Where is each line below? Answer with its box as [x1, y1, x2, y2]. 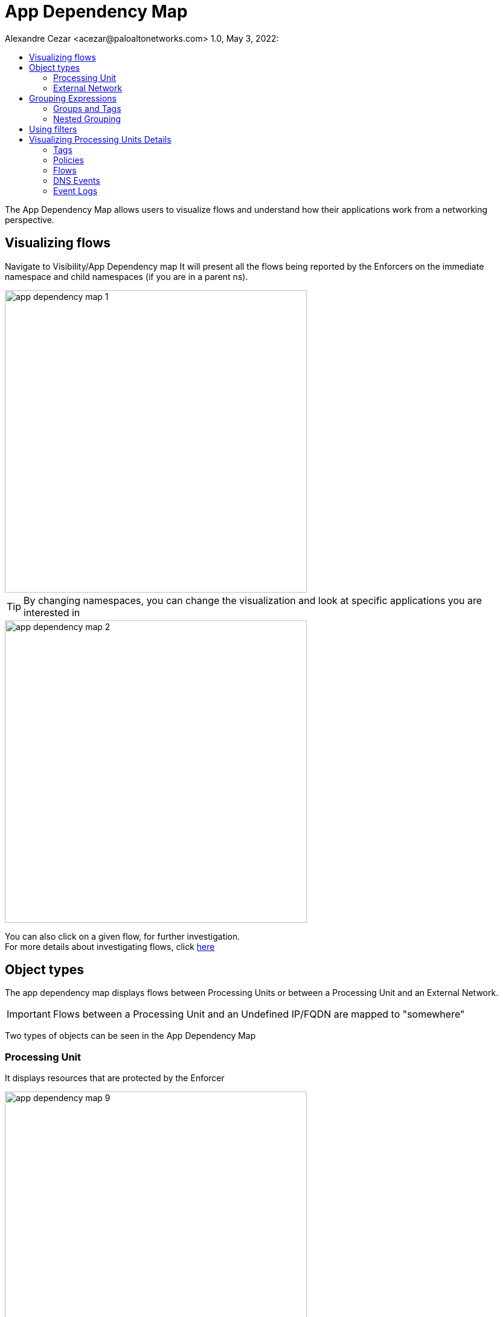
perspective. [5, 214, 54, 225]
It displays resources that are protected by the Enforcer [5, 1073, 225, 1084]
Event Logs [53, 185, 98, 196]
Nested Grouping [53, 113, 121, 124]
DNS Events [53, 175, 100, 186]
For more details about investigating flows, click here [5, 941, 215, 952]
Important [7, 1008, 51, 1021]
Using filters [29, 123, 77, 134]
